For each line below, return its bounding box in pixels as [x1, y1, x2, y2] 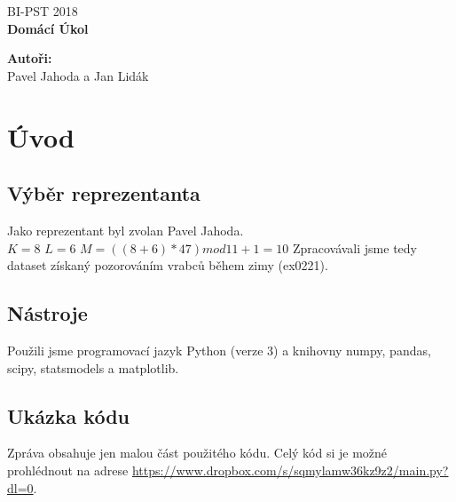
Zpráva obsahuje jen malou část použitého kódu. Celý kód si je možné [7, 443, 388, 462]
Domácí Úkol [7, 19, 89, 37]
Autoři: [7, 49, 52, 68]
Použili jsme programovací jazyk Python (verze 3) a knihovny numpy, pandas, [7, 340, 431, 359]
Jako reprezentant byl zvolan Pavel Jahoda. [7, 220, 244, 239]
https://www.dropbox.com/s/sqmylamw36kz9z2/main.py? [131, 460, 449, 479]
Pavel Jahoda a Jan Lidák [7, 66, 149, 84]
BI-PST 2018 [7, 2, 78, 20]
